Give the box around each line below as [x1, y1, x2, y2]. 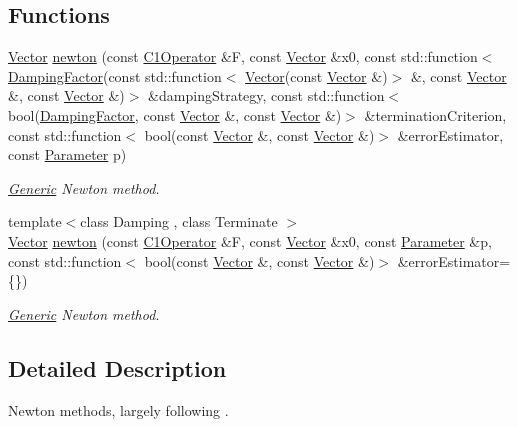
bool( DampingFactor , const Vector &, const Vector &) [8, 104, 342, 125]
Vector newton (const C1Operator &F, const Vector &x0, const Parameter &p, [8, 230, 492, 251]
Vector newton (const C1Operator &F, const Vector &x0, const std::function [8, 46, 478, 67]
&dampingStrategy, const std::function [148, 85, 385, 106]
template [8, 211, 62, 232]
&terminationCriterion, [364, 104, 507, 125]
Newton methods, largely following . [8, 399, 229, 420]
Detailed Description [8, 352, 227, 383]
